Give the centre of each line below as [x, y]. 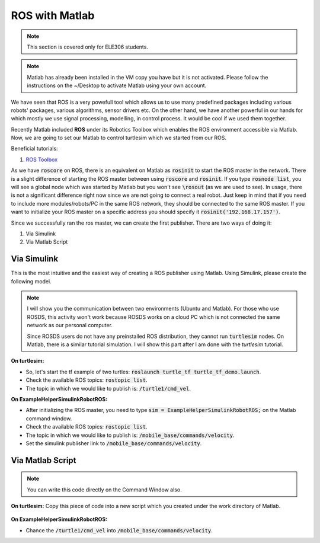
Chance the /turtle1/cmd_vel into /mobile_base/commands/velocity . [119, 530]
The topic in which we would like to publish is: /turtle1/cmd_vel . [108, 388]
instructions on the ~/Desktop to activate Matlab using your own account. [117, 85]
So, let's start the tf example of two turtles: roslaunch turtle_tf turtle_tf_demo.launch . [143, 372]
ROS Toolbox [42, 159]
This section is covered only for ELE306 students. [87, 47]
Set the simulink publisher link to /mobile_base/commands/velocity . [114, 443]
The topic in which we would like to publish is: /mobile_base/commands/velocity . [130, 435]
